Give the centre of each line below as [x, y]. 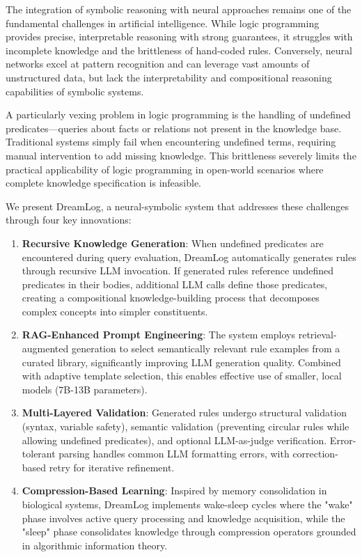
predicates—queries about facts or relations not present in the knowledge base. [174, 128]
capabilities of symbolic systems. [75, 91]
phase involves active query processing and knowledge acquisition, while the [183, 518]
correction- [315, 454]
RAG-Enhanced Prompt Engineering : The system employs [159, 335]
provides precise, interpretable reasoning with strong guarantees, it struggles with [179, 37]
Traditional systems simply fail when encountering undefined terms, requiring [171, 142]
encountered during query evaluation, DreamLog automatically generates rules [189, 257]
